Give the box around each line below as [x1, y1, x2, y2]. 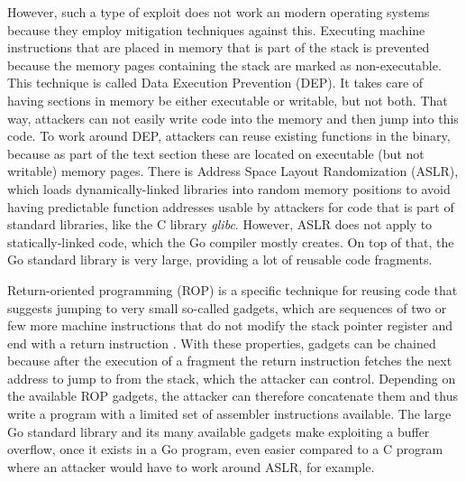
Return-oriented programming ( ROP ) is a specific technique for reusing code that [7, 280, 458, 299]
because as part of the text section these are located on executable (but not [7, 144, 425, 162]
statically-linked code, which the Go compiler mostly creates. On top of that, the [7, 232, 454, 251]
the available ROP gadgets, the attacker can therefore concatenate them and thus [7, 386, 458, 405]
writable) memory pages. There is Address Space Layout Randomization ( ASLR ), [7, 162, 459, 181]
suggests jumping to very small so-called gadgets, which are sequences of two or [7, 298, 447, 317]
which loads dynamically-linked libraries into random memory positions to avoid [7, 179, 451, 198]
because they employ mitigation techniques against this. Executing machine [7, 20, 425, 39]
